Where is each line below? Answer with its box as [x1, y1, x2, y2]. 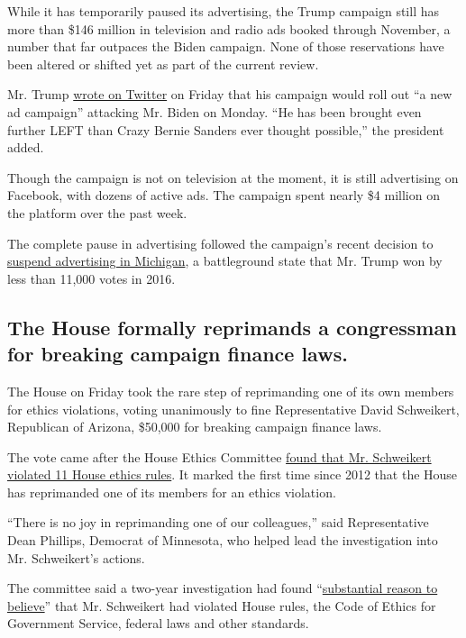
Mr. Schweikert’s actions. [7, 548, 145, 567]
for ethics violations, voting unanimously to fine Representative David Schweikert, [7, 399, 460, 418]
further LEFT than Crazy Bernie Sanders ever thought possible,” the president [7, 120, 444, 139]
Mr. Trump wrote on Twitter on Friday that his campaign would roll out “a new [7, 85, 452, 104]
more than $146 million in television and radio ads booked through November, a [7, 19, 451, 38]
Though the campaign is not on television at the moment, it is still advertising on [7, 168, 459, 187]
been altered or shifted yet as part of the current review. [7, 54, 319, 73]
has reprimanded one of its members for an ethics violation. [7, 482, 336, 501]
